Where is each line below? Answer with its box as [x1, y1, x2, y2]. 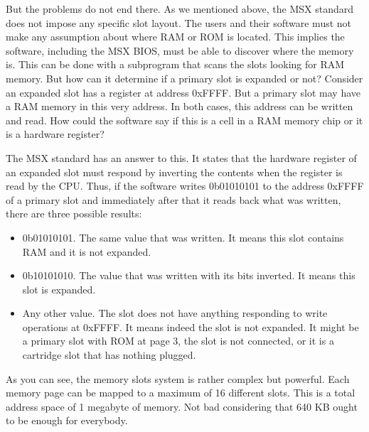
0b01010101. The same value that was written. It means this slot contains [22, 229, 344, 244]
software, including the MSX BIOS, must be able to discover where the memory [6, 43, 354, 58]
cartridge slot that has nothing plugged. [22, 347, 196, 362]
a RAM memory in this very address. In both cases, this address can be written [6, 99, 353, 114]
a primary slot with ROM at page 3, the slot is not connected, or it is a [22, 333, 334, 348]
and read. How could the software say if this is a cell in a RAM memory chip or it [6, 112, 363, 127]
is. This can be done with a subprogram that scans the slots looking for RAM [6, 57, 345, 72]
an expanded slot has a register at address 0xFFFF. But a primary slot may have [6, 85, 360, 99]
